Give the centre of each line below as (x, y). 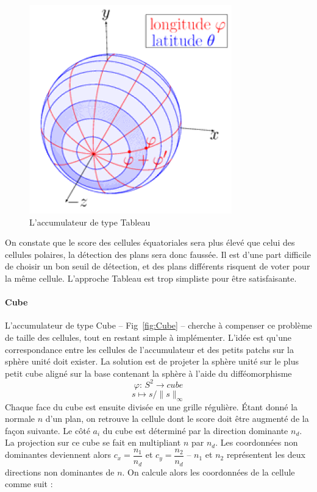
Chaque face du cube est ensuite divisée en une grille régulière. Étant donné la (151, 406)
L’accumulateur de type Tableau (90, 222)
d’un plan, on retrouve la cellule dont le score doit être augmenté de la (177, 419)
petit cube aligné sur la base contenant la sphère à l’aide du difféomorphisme (148, 373)
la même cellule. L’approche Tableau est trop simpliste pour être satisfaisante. (151, 278)
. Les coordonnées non (257, 442)
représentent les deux (266, 455)
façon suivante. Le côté (48, 430)
